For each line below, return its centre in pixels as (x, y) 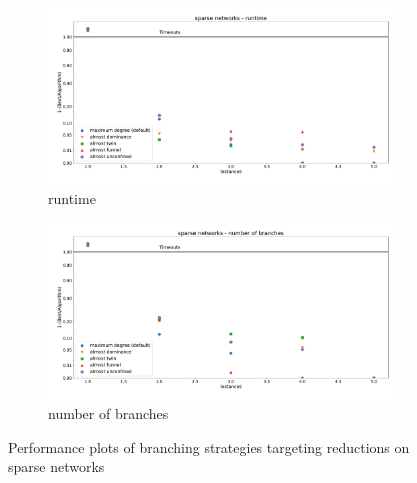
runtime (72, 198)
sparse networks (56, 466)
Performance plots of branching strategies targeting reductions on (209, 446)
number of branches (108, 413)
